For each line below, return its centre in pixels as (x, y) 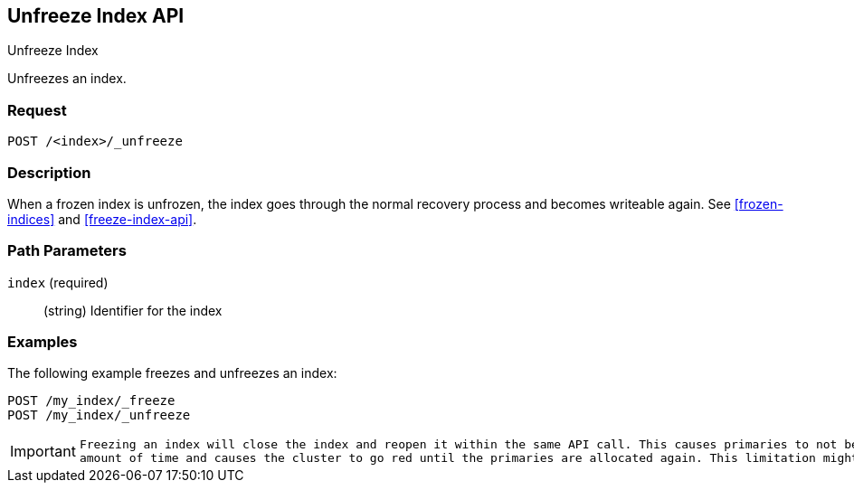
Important (43, 452)
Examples (43, 342)
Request (37, 110)
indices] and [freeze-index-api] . (102, 219)
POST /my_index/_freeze (91, 401)
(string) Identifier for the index (133, 310)
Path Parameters (67, 251)
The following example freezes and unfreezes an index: (172, 373)
